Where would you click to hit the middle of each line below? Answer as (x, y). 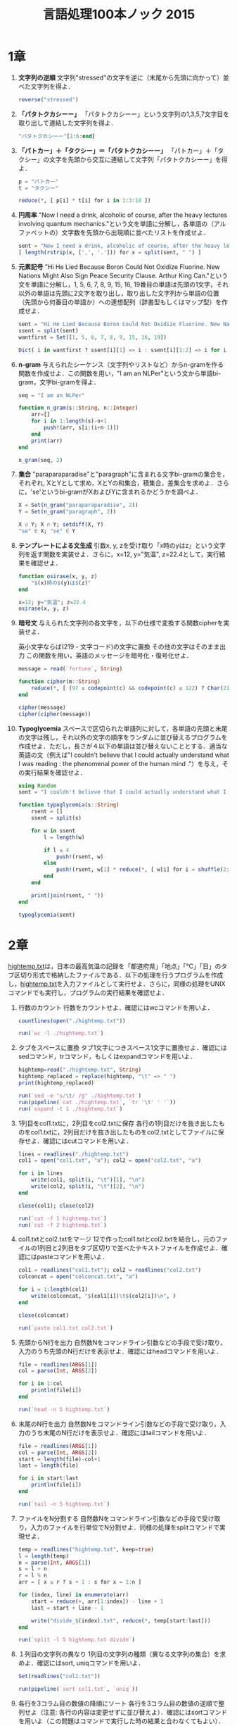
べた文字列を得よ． (46, 86)
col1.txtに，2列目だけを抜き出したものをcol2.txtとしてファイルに (124, 1132)
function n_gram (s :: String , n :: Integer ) (78, 408)
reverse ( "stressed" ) (48, 99)
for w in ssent (53, 831)
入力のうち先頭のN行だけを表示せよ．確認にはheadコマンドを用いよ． (120, 1351)
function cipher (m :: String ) (59, 682)
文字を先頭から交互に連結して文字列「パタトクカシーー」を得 (138, 159)
